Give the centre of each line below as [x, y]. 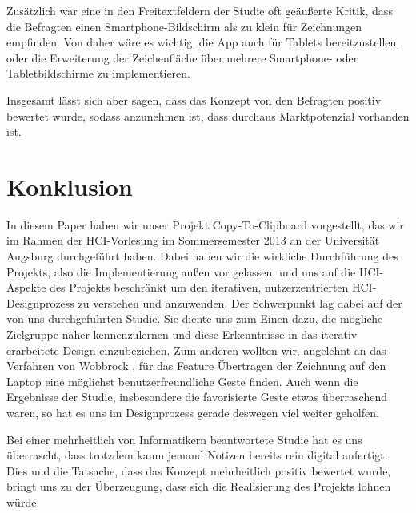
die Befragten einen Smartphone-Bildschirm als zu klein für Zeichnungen [184, 26]
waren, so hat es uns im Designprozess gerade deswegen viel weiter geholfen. [193, 412]
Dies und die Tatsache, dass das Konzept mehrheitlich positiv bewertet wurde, [199, 470]
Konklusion [70, 186]
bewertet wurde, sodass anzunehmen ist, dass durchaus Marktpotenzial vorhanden [208, 115]
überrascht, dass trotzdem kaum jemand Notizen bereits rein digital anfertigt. [197, 455]
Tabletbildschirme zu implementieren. [98, 73]
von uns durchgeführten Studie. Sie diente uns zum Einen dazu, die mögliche [195, 318]
